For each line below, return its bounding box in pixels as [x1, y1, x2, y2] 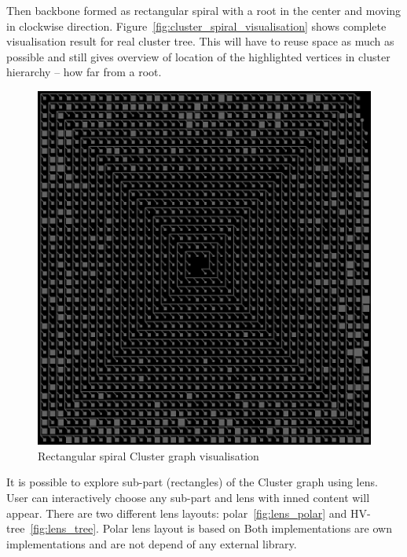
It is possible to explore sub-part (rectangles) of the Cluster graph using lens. [6, 474, 378, 490]
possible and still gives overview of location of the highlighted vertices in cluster [6, 48, 390, 64]
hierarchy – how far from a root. [6, 64, 162, 80]
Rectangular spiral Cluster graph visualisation [38, 447, 259, 464]
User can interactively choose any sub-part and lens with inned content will [6, 489, 370, 505]
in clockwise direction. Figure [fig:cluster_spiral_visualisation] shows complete [6, 17, 387, 34]
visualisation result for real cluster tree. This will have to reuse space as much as [6, 33, 394, 49]
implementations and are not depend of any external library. [6, 535, 297, 552]
